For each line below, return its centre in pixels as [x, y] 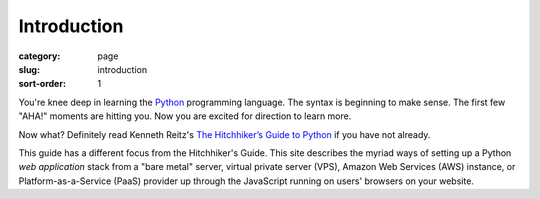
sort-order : [42, 84]
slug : [29, 69]
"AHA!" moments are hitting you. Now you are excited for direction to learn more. [185, 116]
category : [39, 56]
